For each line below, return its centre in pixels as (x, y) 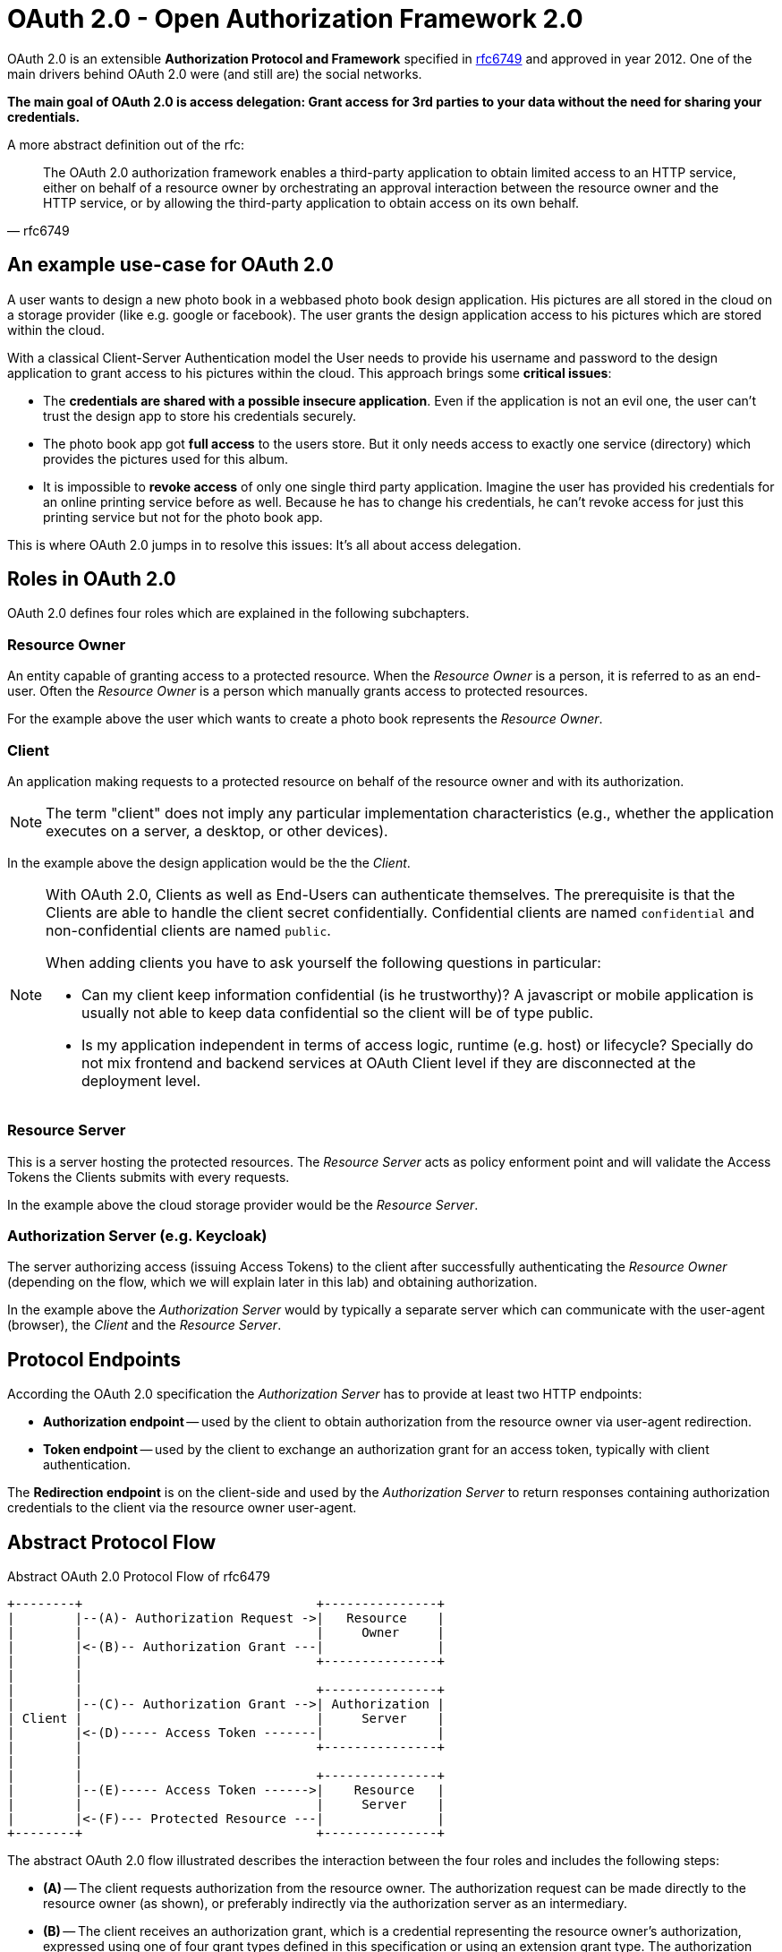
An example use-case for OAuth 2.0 (170, 265)
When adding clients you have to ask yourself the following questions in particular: (323, 962)
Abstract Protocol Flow (112, 1542)
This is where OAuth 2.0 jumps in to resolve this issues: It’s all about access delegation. (264, 544)
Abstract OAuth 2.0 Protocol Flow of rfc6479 (139, 1577)
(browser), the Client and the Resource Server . (144, 1325)
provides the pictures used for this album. (166, 458)
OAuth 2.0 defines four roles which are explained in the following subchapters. (238, 613)
